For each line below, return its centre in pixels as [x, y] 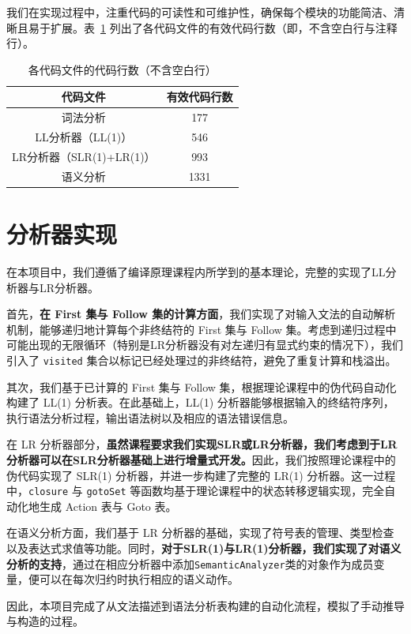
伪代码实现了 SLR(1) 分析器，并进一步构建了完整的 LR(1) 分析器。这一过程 [201, 475]
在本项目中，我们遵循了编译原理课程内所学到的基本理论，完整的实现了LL [196, 271]
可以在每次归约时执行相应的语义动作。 [139, 579]
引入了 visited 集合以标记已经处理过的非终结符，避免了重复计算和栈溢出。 [202, 360]
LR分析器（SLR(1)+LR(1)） [84, 156]
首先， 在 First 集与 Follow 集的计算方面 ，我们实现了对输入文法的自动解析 [201, 314]
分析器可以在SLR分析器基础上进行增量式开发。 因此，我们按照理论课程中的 [201, 459]
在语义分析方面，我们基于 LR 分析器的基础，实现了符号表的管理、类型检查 [200, 533]
